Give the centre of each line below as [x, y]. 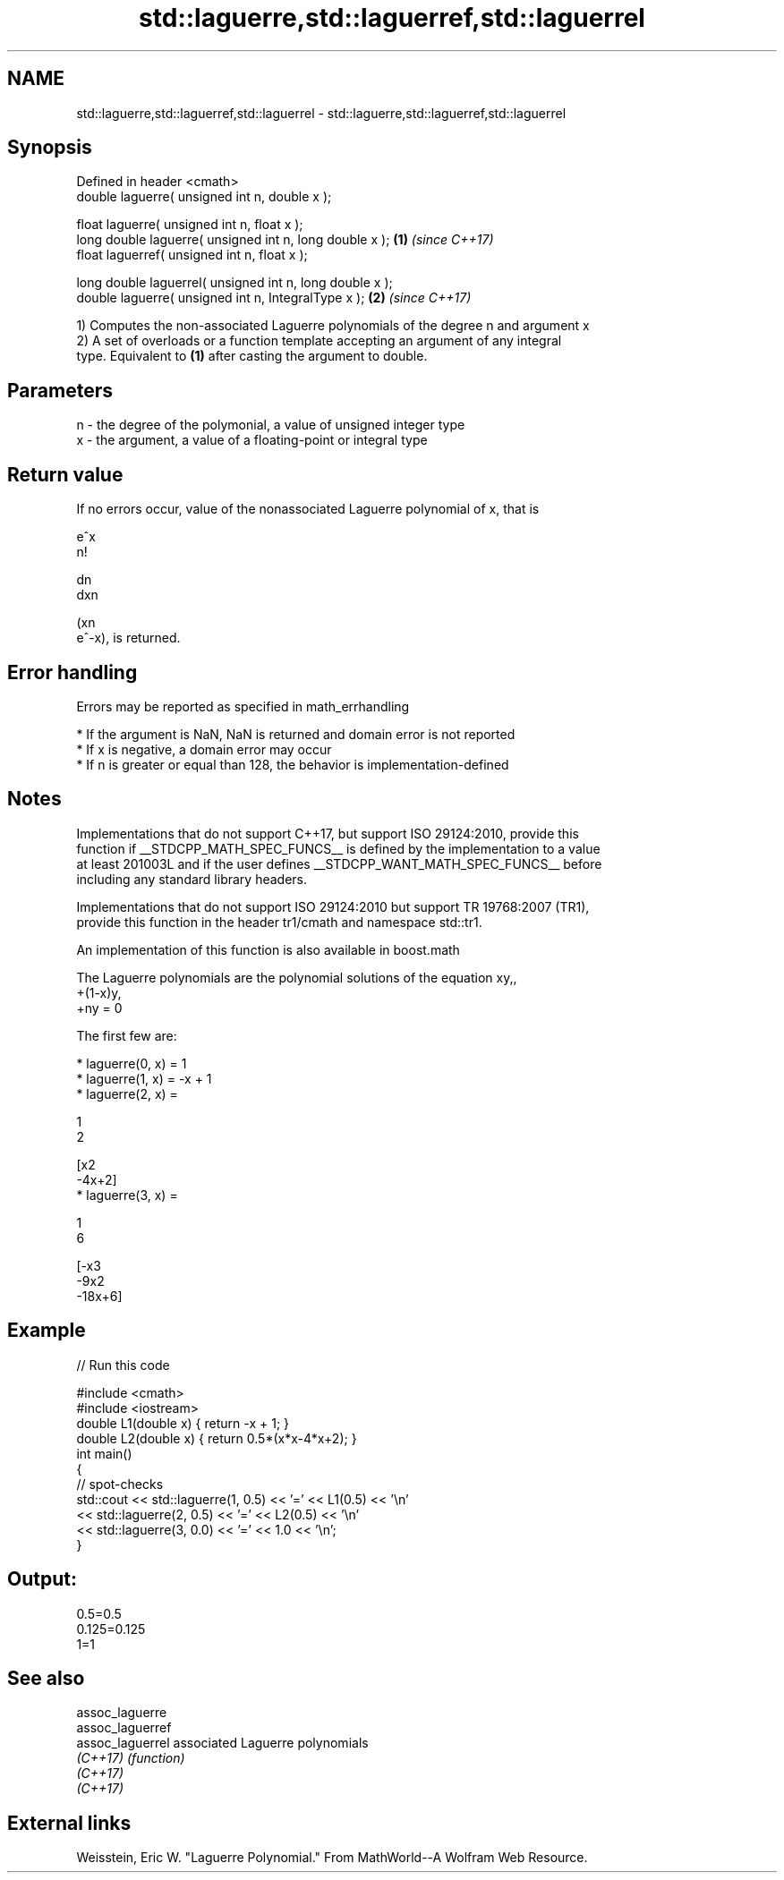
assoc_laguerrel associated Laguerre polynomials [222, 1743]
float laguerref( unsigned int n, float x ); [192, 255]
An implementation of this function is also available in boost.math [268, 949]
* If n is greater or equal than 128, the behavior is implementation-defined [293, 764]
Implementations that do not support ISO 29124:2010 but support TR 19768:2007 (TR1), [333, 906]
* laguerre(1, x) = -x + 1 [144, 1078]
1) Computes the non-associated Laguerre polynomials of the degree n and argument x [333, 326]
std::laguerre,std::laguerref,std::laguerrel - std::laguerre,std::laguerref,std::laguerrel [321, 113]
